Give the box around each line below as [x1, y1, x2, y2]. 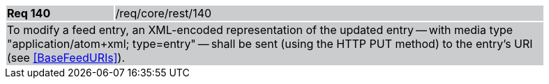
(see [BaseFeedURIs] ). [7, 51, 125, 65]
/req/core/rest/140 [115, 6, 212, 20]
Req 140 [7, 6, 51, 20]
